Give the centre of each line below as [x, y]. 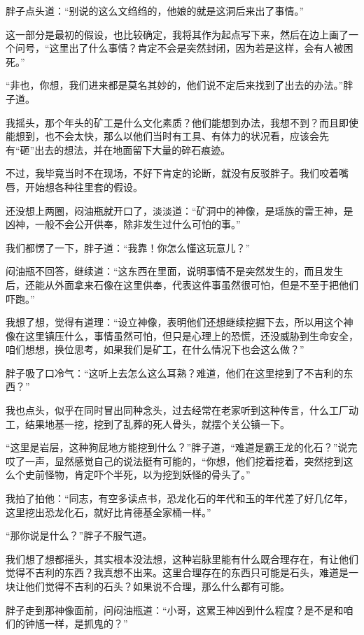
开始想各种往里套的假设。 [84, 186]
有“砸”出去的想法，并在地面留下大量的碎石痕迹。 [118, 149]
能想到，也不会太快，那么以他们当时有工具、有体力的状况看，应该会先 [167, 136]
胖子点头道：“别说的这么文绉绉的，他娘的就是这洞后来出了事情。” [155, 10]
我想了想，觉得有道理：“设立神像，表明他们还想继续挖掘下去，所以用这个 [175, 322]
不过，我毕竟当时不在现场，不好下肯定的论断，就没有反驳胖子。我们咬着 [172, 173]
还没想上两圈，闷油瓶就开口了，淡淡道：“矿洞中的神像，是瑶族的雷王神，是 [180, 210]
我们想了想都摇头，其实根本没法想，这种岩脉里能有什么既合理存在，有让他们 [182, 558]
